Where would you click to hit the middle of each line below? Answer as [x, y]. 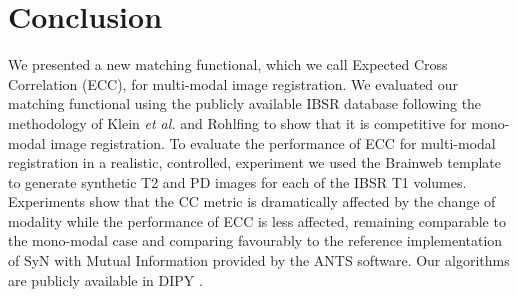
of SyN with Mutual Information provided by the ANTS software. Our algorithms [259, 260]
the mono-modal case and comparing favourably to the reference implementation [255, 240]
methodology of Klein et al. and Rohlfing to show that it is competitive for [237, 122]
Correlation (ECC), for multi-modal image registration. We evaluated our [233, 83]
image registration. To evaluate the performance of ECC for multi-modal [273, 142]
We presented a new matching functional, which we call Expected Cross [228, 64]
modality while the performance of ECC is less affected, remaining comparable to [257, 220]
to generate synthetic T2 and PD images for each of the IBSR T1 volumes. [237, 181]
